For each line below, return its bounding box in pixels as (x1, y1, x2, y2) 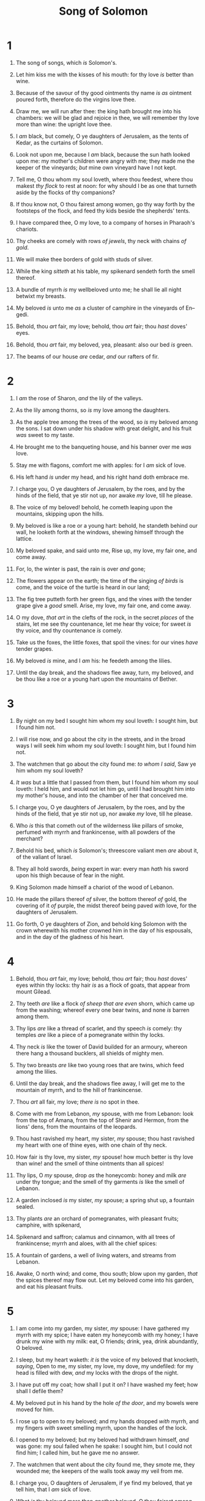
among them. (15, 1013, 50, 1020)
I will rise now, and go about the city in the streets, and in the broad (15, 735, 185, 743)
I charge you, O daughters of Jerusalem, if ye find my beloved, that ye (15, 1479, 193, 1486)
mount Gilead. (15, 987, 51, 995)
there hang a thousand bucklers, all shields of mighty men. (15, 1049, 164, 1057)
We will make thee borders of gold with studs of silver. (15, 255, 153, 263)
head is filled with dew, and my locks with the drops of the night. (15, 1369, 179, 1376)
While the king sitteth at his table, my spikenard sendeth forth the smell (15, 268, 195, 275)
